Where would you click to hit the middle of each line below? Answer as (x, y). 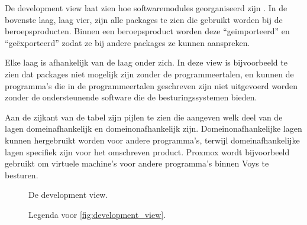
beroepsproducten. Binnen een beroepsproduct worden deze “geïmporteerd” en (147, 31)
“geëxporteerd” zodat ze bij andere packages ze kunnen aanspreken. (127, 42)
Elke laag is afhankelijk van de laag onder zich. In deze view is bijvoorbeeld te (146, 62)
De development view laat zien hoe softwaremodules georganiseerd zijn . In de (146, 8)
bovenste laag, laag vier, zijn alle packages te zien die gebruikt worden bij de (144, 19)
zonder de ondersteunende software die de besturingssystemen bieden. (131, 97)
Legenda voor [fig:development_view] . (97, 214)
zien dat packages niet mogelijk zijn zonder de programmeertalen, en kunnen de (149, 74)
